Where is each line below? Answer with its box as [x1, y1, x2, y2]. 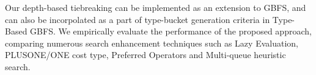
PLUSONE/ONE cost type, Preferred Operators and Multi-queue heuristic [5, 48, 286, 61]
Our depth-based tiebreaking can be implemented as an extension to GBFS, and [5, 1, 306, 13]
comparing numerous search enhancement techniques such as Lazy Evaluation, [5, 36, 298, 49]
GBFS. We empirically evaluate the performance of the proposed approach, [30, 25, 312, 37]
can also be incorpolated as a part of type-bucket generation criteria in [5, 13, 270, 25]
